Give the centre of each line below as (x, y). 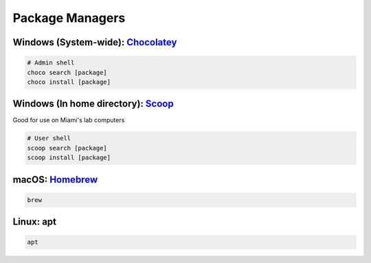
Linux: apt (35, 222)
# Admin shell (51, 63)
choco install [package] (69, 82)
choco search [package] (67, 72)
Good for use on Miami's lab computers (69, 120)
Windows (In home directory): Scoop (93, 104)
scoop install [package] (69, 158)
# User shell (49, 138)
